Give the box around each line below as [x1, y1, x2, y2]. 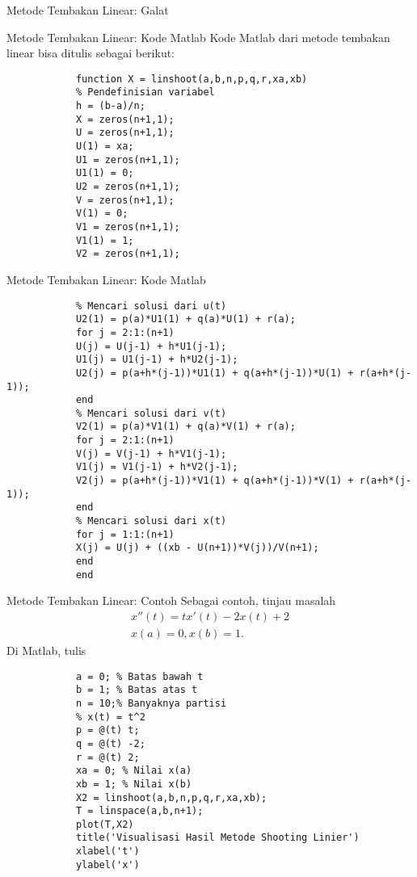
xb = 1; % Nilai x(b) [75, 778, 192, 790]
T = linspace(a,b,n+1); [75, 805, 204, 817]
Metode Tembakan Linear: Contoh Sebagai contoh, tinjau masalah [6, 592, 336, 609]
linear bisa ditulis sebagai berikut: [6, 44, 175, 61]
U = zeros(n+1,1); [75, 127, 175, 139]
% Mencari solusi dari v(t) [75, 407, 227, 419]
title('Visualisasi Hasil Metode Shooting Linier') [75, 832, 360, 844]
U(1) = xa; [75, 141, 134, 153]
